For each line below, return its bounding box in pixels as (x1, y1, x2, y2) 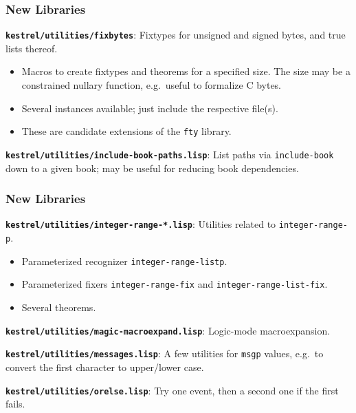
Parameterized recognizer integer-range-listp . (21, 253, 227, 268)
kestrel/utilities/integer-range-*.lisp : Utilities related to (5, 217, 276, 231)
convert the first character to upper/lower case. (5, 359, 204, 374)
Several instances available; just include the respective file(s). (21, 100, 278, 115)
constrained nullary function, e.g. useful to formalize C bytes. (21, 78, 282, 92)
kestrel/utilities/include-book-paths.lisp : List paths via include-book (5, 147, 334, 161)
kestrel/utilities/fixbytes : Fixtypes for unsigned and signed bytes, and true (5, 28, 346, 42)
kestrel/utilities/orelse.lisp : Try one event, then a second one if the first (5, 383, 339, 397)
